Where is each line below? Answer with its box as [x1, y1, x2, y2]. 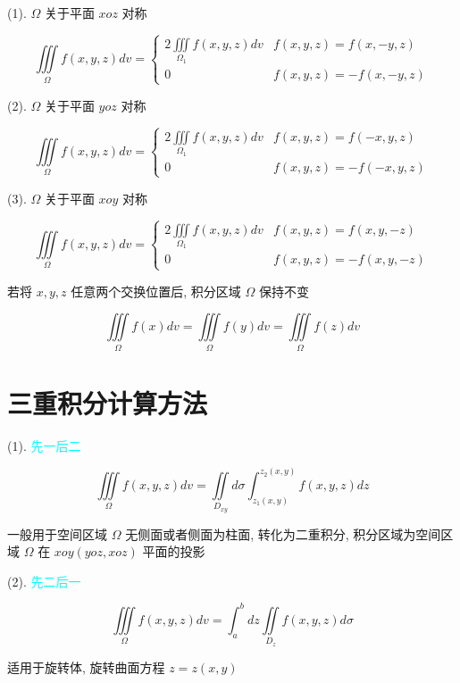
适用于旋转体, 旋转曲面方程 [7, 657, 165, 676]
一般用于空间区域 [7, 524, 107, 543]
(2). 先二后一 [7, 571, 81, 590]
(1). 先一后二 [7, 436, 81, 454]
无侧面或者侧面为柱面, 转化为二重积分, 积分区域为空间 [125, 524, 441, 543]
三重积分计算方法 [7, 384, 208, 421]
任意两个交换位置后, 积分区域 [71, 281, 241, 300]
